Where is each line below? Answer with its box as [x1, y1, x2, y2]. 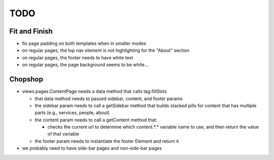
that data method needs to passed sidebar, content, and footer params [35, 95, 183, 102]
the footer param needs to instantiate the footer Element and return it [35, 138, 179, 144]
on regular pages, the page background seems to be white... [22, 61, 149, 68]
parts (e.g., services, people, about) [35, 110, 110, 116]
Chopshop [9, 75, 43, 84]
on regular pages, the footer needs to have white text [22, 54, 133, 60]
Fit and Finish [9, 27, 53, 36]
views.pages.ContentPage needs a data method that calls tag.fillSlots [22, 88, 167, 94]
